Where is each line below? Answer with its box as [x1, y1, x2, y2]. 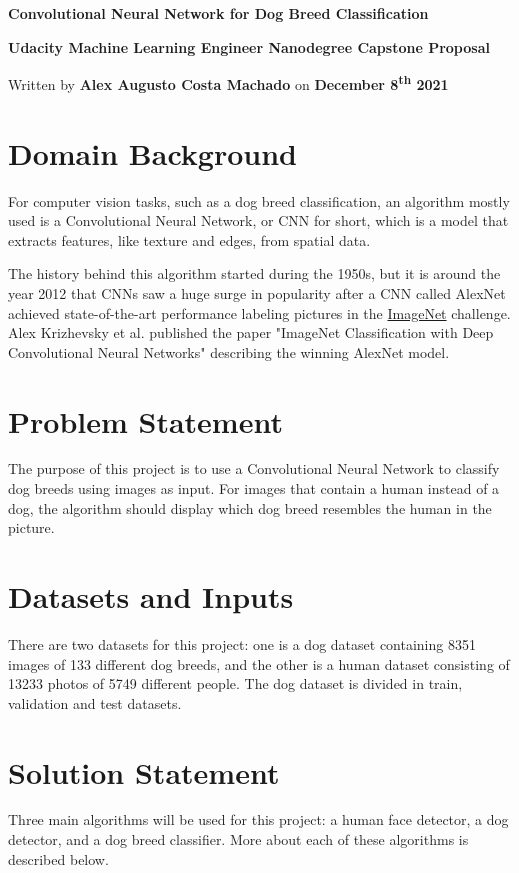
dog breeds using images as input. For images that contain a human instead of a [8, 478, 500, 499]
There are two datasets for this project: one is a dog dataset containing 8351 [8, 633, 476, 654]
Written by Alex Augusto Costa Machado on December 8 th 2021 [8, 71, 449, 94]
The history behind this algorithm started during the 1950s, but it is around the [8, 263, 501, 284]
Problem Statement [8, 400, 283, 441]
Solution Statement [8, 751, 280, 792]
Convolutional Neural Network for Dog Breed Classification [8, 3, 429, 23]
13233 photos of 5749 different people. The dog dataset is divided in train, [8, 673, 463, 694]
